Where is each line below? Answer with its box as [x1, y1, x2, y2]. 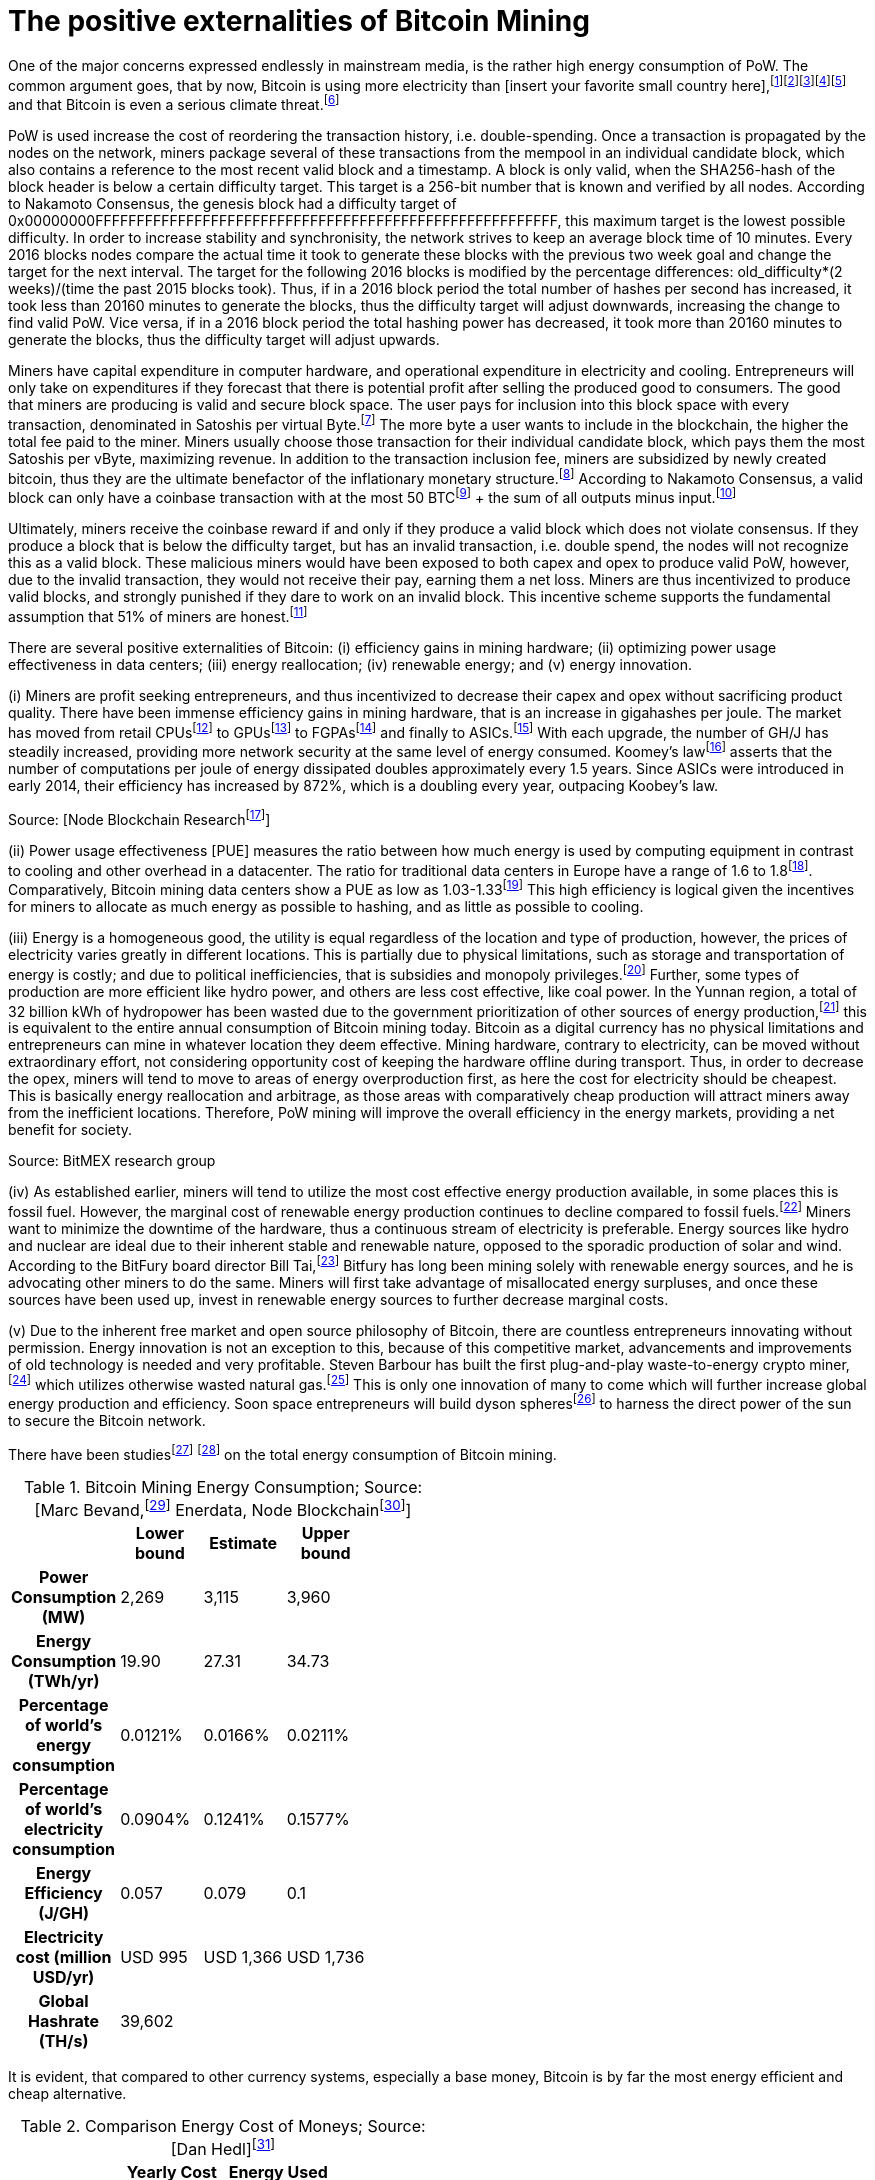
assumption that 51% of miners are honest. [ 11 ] [8, 605, 308, 625]
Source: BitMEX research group [8, 1152, 216, 1170]
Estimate [209, 1532, 278, 1553]
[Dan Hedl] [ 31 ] [170, 2135, 276, 2160]
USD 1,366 [203, 1946, 283, 1967]
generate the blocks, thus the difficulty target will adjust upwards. [8, 331, 440, 349]
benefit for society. [8, 1121, 133, 1139]
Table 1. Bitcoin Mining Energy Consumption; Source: [23, 1476, 423, 1497]
